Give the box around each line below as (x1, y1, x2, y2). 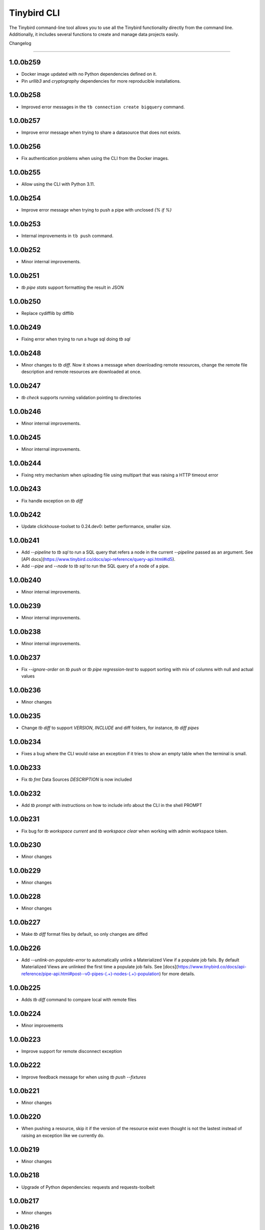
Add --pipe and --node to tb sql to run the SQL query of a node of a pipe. (21, 563, 170, 569)
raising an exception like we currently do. (21, 1132, 105, 1138)
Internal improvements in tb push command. (21, 233, 114, 239)
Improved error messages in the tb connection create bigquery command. (21, 104, 185, 110)
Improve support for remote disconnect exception (21, 1048, 122, 1054)
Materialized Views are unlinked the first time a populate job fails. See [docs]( (21, 964, 178, 970)
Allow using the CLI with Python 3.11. (21, 181, 95, 187)
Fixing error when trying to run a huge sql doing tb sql (21, 336, 131, 342)
